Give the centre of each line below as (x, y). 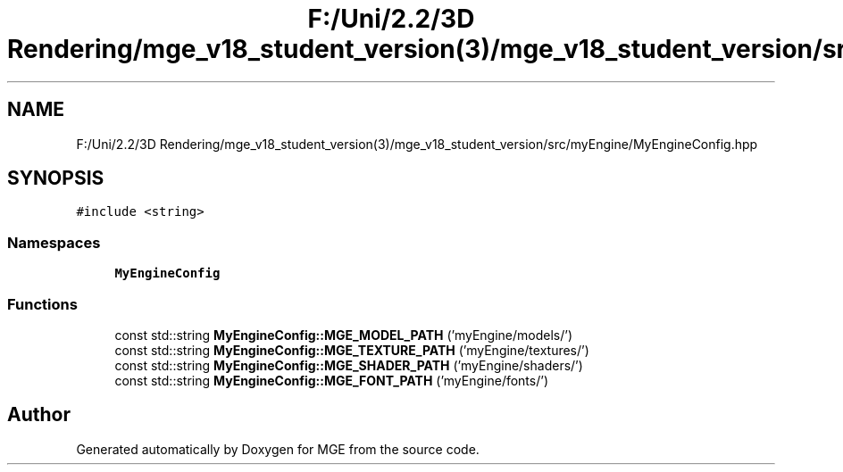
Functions (42, 304)
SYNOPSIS (56, 178)
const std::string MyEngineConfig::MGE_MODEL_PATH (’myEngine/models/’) (344, 335)
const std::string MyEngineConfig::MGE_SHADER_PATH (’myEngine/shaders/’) (349, 365)
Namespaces (54, 242)
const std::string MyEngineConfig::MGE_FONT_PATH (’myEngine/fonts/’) (331, 380)
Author (39, 415)
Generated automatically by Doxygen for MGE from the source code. (278, 449)
